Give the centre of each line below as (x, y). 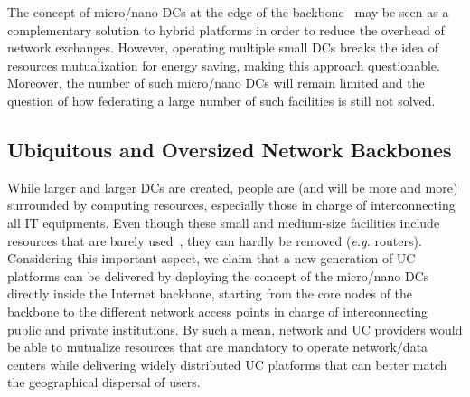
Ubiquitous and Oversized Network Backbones (230, 149)
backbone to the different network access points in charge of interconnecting (218, 311)
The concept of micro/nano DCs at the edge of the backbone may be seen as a (228, 12)
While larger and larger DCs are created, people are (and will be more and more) (233, 187)
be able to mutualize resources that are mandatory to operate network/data (218, 347)
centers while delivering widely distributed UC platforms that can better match (227, 364)
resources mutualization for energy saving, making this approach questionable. (224, 65)
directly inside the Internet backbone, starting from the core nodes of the (210, 293)
